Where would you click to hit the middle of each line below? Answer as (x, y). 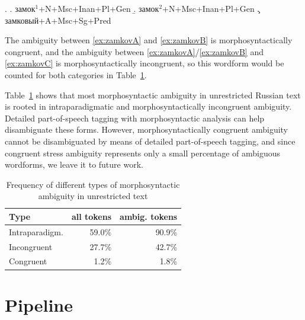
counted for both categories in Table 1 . (76, 74)
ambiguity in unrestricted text (93, 196)
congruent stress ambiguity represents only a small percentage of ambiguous (143, 153)
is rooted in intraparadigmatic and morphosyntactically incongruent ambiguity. (148, 106)
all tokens (91, 216)
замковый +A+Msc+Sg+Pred (58, 20)
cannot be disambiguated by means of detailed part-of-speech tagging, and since (150, 141)
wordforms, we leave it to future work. (74, 164)
